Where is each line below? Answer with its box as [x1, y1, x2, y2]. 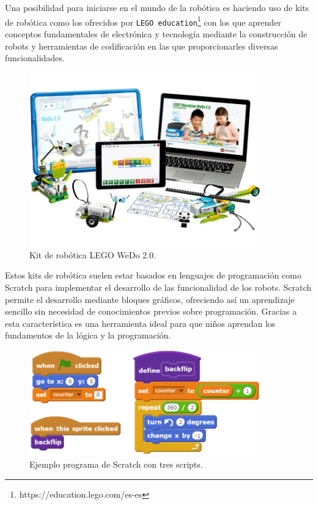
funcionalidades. [5, 51, 65, 64]
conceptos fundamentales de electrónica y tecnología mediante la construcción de [5, 27, 308, 40]
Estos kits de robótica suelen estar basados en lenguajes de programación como [5, 269, 301, 282]
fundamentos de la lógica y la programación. [5, 329, 171, 342]
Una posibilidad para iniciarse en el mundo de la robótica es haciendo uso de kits [5, 1, 309, 13]
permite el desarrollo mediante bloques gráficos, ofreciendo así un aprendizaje [5, 293, 295, 305]
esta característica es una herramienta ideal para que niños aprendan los [5, 316, 276, 329]
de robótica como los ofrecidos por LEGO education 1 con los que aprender [5, 13, 281, 28]
